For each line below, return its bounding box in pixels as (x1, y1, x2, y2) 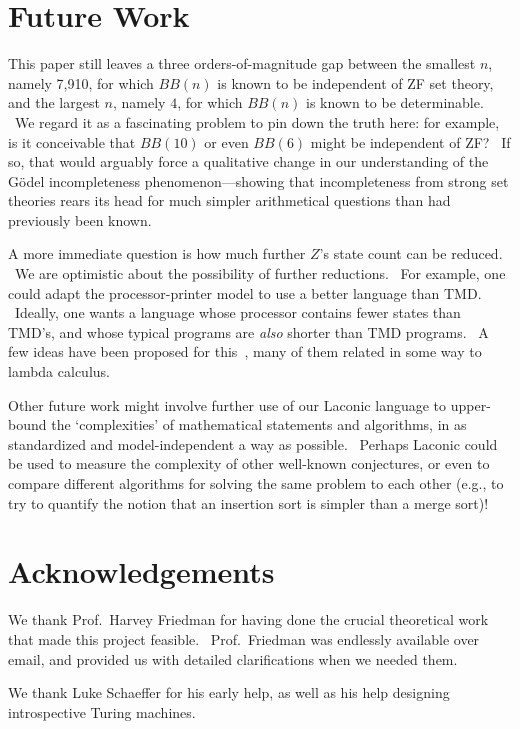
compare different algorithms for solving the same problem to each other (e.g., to (8, 473, 504, 493)
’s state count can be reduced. (319, 243, 503, 264)
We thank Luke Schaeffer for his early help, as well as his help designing (8, 682, 450, 703)
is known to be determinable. (306, 92, 484, 113)
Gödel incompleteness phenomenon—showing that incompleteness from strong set (8, 170, 509, 191)
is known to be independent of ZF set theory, (217, 72, 494, 93)
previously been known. (8, 209, 152, 230)
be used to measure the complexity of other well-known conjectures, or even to (8, 453, 490, 474)
